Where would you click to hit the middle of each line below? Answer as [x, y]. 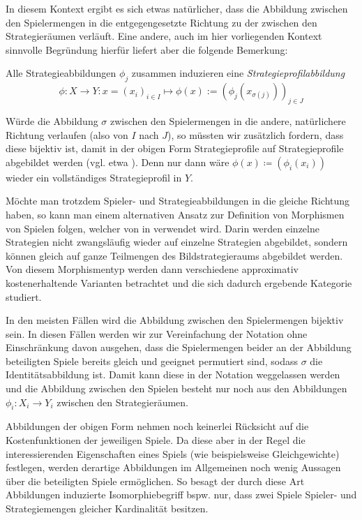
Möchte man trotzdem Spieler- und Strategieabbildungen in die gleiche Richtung [178, 201]
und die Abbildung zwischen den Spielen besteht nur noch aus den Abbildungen [176, 388]
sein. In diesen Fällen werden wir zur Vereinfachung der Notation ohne [157, 333]
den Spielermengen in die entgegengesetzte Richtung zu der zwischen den [161, 22]
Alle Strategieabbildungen [61, 73]
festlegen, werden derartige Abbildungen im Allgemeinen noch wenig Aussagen [173, 467]
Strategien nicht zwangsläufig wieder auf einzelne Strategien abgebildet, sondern [177, 242]
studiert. [24, 296]
